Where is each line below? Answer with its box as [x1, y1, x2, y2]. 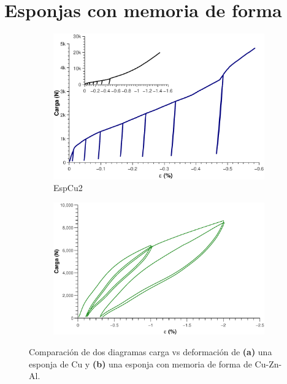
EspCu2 [53, 181, 83, 194]
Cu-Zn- [254, 357, 282, 370]
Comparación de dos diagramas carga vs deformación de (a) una [29, 345, 272, 358]
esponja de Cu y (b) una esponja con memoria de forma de [29, 357, 252, 370]
